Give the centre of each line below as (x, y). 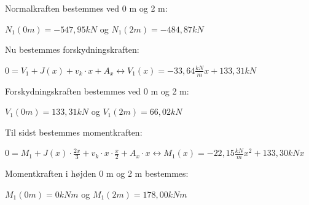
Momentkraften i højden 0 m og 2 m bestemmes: (97, 173)
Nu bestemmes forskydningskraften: (72, 49)
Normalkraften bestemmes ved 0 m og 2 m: (86, 8)
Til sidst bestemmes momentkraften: (74, 132)
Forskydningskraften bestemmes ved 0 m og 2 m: (97, 91)
